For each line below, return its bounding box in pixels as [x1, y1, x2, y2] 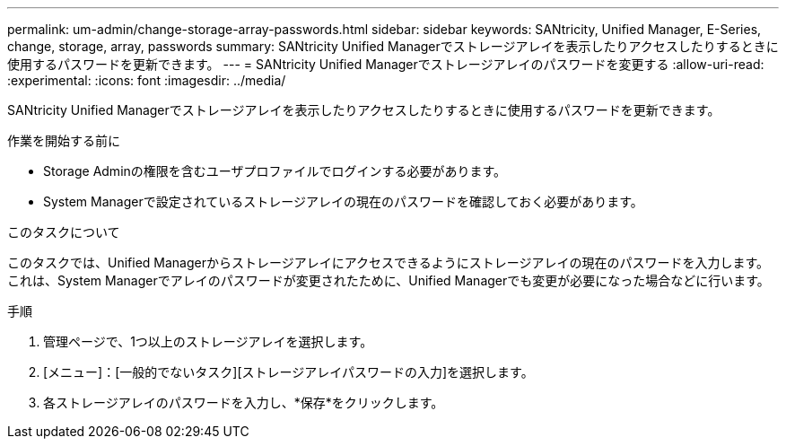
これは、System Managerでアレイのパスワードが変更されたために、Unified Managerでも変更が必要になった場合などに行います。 [7, 273, 770, 288]
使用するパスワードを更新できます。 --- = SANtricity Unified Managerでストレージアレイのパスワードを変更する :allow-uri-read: [7, 57, 764, 72]
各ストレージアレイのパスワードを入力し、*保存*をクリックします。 [43, 395, 444, 410]
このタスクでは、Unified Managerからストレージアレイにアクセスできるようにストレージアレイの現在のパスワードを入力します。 [7, 255, 770, 270]
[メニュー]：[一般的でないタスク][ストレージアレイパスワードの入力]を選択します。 [43, 364, 534, 380]
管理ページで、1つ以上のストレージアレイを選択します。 [43, 334, 373, 349]
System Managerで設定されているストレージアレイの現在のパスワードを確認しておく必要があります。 [43, 194, 643, 209]
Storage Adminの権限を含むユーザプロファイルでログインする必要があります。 [43, 163, 507, 179]
